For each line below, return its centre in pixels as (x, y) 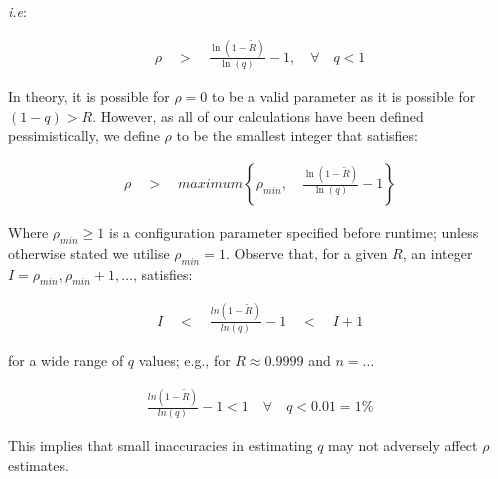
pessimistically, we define (84, 135)
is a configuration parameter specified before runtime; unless (294, 232)
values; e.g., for (184, 360)
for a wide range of (66, 360)
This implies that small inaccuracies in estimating (160, 445)
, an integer (437, 252)
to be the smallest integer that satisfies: (297, 135)
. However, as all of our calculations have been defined (258, 115)
